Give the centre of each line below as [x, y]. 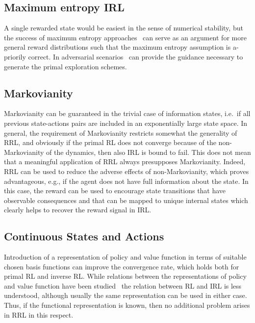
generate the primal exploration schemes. [65, 66]
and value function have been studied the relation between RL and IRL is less [123, 285]
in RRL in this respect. [39, 314]
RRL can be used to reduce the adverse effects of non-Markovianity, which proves [127, 171]
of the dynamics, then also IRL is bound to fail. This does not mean [149, 152]
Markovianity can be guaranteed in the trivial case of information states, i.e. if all [127, 113]
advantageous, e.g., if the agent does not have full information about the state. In [126, 181]
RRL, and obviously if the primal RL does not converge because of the [110, 142]
